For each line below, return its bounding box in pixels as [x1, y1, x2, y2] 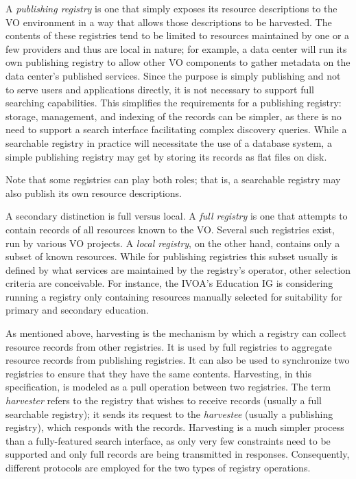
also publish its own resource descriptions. [5, 185, 182, 200]
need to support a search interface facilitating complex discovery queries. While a [5, 122, 347, 137]
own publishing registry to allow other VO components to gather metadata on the [5, 55, 351, 69]
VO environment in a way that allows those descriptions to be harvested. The [5, 14, 332, 29]
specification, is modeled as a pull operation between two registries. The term [5, 379, 331, 394]
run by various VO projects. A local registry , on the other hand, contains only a [5, 235, 340, 250]
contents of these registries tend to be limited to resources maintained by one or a [5, 28, 350, 43]
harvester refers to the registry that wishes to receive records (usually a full [5, 393, 322, 408]
